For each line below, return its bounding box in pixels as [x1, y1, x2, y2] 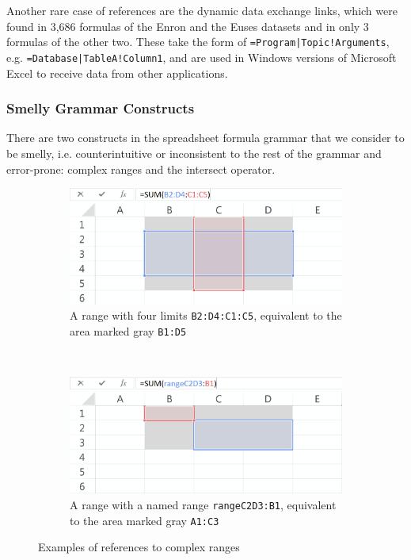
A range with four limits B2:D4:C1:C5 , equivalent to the [70, 307, 342, 324]
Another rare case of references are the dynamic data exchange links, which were [6, 2, 398, 18]
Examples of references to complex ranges [38, 539, 240, 555]
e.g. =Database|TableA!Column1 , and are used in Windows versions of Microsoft [6, 48, 397, 65]
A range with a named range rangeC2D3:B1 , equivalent [70, 496, 337, 512]
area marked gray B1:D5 [70, 322, 187, 339]
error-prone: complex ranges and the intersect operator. [6, 160, 276, 177]
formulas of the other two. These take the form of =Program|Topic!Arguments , [6, 33, 390, 50]
